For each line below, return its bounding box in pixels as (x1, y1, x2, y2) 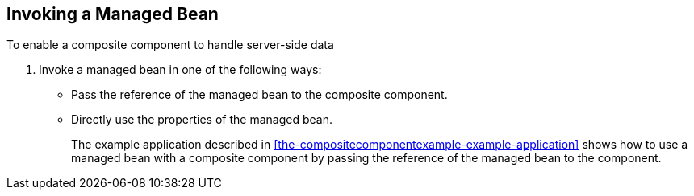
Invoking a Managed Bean (6, 4, 219, 24)
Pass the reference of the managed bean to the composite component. (71, 88, 448, 102)
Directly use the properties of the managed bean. (71, 112, 332, 127)
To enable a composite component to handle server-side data (6, 38, 334, 52)
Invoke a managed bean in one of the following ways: (39, 63, 322, 77)
